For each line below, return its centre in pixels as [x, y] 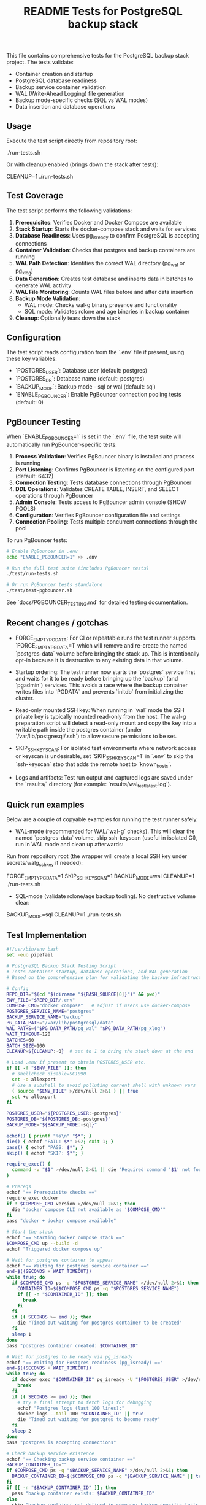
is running [28, 463]
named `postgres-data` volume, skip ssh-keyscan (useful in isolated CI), [106, 838]
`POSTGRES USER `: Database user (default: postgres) [81, 371]
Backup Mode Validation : [48, 298]
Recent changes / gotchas [57, 623]
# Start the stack [30, 1232]
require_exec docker [33, 1198]
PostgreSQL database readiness [56, 80]
